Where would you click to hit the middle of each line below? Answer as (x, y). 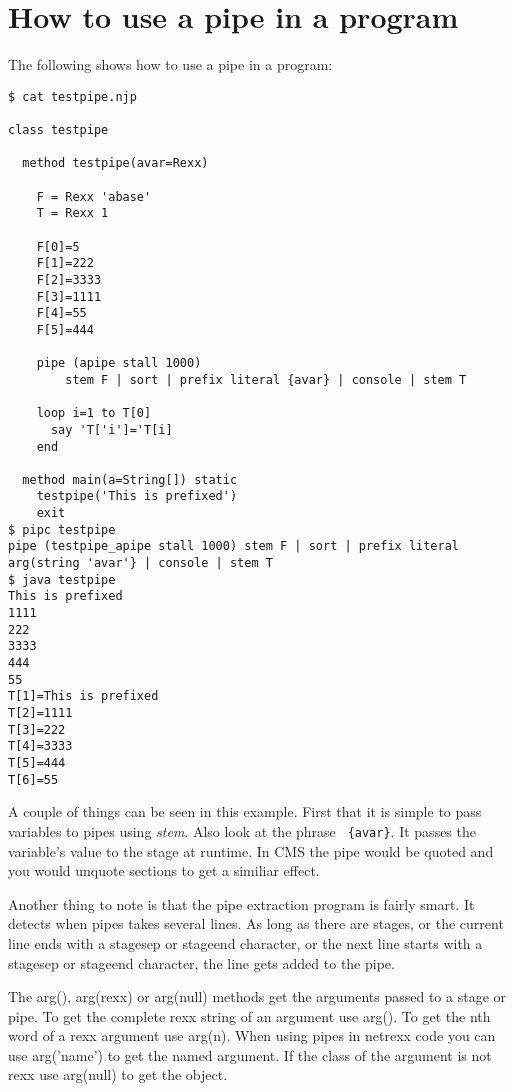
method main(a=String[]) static (130, 479)
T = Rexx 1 (72, 213)
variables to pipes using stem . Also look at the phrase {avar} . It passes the (242, 830)
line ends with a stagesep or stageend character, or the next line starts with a (245, 942)
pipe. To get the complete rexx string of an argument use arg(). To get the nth (249, 1015)
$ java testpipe (62, 579)
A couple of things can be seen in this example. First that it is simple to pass (245, 811)
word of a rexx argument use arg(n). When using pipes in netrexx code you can (252, 1035)
